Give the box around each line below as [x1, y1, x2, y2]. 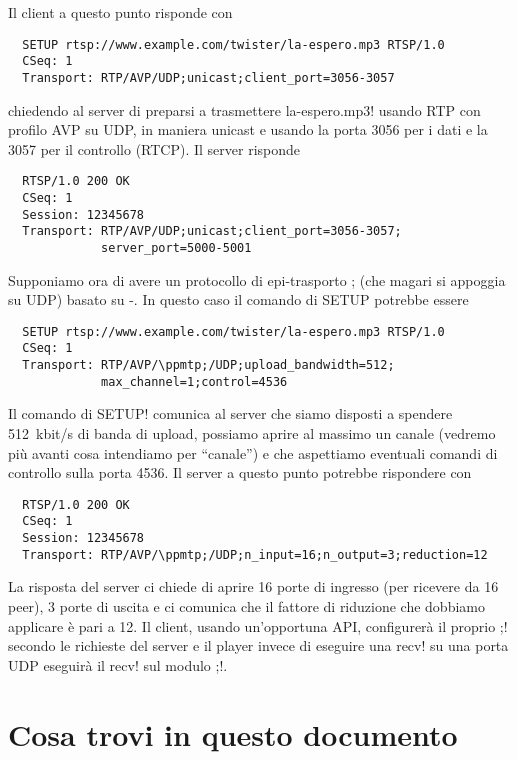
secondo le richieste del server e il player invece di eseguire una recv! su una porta [8, 635, 509, 656]
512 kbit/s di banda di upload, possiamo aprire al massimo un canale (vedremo [8, 423, 496, 444]
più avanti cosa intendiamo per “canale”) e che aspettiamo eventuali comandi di [8, 442, 498, 463]
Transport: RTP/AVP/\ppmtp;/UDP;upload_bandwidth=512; [22, 358, 395, 373]
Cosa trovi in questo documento [8, 713, 458, 754]
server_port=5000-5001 [101, 240, 252, 255]
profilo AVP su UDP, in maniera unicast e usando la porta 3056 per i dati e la [8, 119, 488, 140]
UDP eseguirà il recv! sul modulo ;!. [8, 654, 228, 675]
